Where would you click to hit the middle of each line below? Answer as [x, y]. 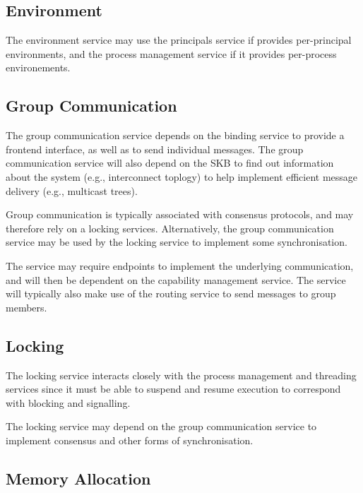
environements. [38, 67]
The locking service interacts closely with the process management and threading [181, 375]
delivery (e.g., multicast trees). [72, 190]
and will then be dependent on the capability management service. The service [176, 279]
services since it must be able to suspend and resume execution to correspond [173, 389]
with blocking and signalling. [68, 402]
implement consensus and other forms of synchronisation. [130, 440]
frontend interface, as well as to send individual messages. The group [155, 149]
